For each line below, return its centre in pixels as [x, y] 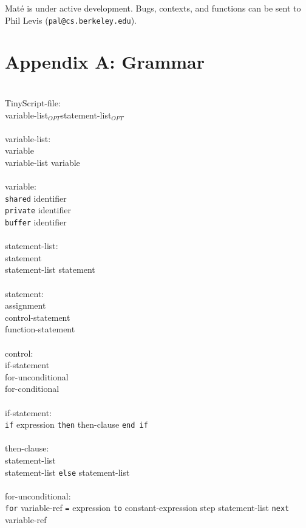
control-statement [38, 317]
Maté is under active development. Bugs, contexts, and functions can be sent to [153, 8]
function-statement [40, 329]
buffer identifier [36, 222]
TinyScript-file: [33, 102]
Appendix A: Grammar [105, 62]
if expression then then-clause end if [76, 424]
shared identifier [36, 198]
